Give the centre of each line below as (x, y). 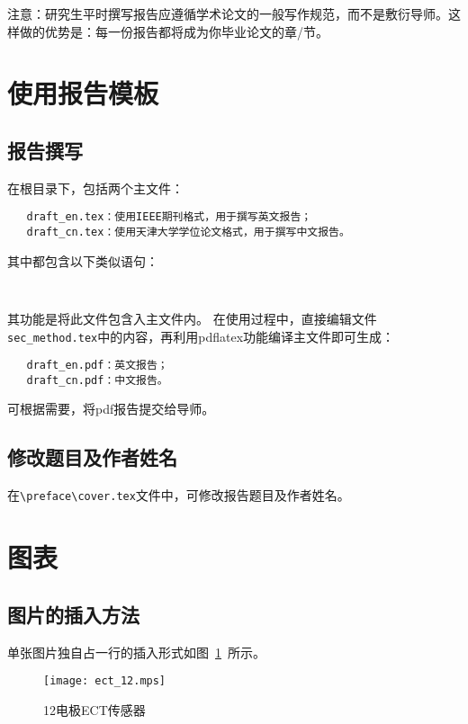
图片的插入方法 (73, 614)
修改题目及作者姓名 (92, 457)
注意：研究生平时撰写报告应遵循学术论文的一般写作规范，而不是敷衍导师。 (228, 13)
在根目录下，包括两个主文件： (95, 188)
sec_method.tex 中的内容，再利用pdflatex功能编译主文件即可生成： (201, 336)
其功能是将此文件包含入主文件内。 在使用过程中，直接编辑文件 (192, 318)
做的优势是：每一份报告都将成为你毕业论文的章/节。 (174, 31)
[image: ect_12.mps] (105, 681)
